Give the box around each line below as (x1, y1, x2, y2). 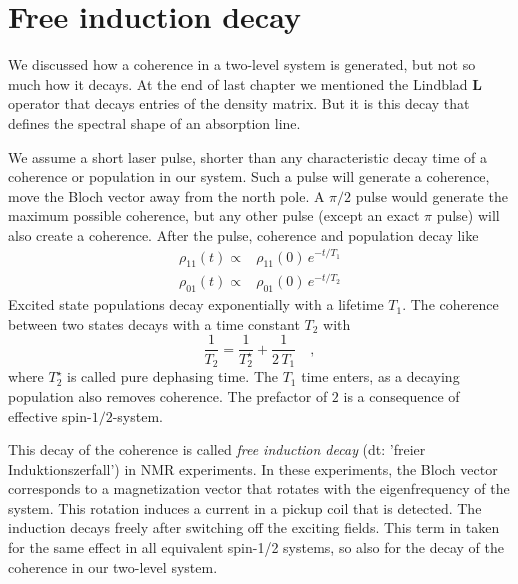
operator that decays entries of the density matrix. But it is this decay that (8, 93, 470, 114)
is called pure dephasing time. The (67, 366, 278, 387)
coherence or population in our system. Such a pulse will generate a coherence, (8, 166, 490, 187)
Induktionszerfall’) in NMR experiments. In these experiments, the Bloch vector (8, 458, 498, 479)
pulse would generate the (355, 185, 508, 206)
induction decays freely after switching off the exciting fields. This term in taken (8, 517, 500, 538)
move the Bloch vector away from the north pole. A (8, 185, 325, 206)
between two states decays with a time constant (8, 313, 300, 334)
